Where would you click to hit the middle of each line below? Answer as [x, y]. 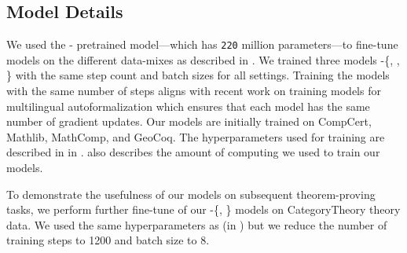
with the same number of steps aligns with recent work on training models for [194, 91]
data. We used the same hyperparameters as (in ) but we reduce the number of [197, 224]
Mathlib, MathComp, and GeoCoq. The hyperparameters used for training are [196, 136]
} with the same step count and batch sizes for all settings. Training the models [198, 75]
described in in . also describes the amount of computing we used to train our [193, 152]
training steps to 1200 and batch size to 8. [108, 240]
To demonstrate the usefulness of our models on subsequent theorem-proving [191, 194]
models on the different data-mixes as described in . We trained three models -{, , [203, 59]
